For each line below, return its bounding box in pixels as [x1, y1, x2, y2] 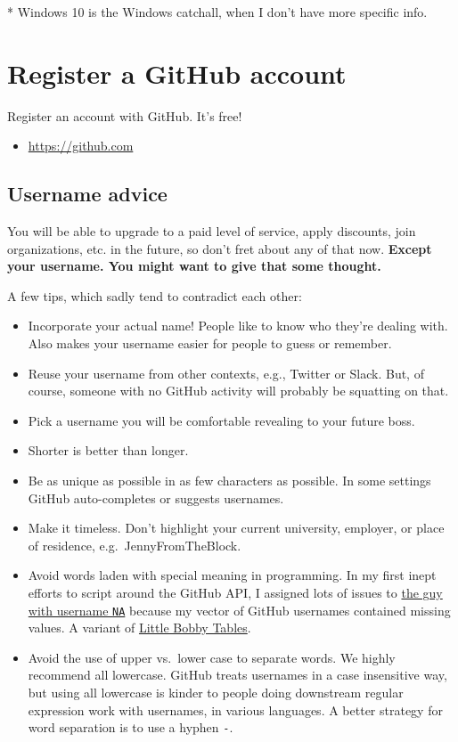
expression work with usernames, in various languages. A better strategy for [28, 700, 443, 719]
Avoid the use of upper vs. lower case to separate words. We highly [28, 648, 396, 666]
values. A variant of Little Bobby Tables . [28, 618, 251, 637]
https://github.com [28, 136, 134, 155]
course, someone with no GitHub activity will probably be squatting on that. [28, 381, 449, 400]
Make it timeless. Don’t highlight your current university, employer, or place [28, 518, 445, 537]
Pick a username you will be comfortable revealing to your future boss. [28, 411, 415, 429]
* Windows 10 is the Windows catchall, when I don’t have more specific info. [7, 3, 428, 20]
